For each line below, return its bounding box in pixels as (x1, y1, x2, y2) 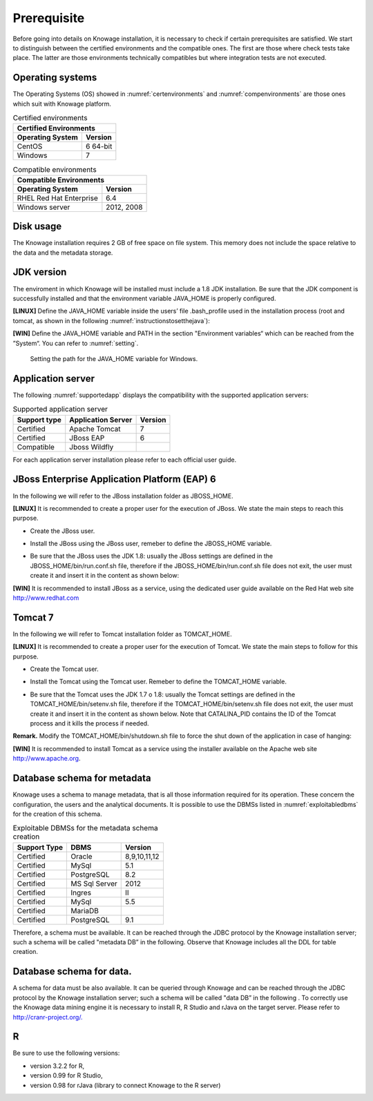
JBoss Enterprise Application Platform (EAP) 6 (12, 474, 217, 485)
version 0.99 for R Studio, (30, 1071, 103, 1080)
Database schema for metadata (12, 772, 151, 784)
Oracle (70, 851, 93, 861)
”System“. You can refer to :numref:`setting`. (12, 339, 139, 347)
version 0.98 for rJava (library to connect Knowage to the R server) (30, 1081, 221, 1089)
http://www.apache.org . (12, 754, 81, 763)
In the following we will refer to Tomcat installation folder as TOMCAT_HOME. (12, 630, 232, 638)
